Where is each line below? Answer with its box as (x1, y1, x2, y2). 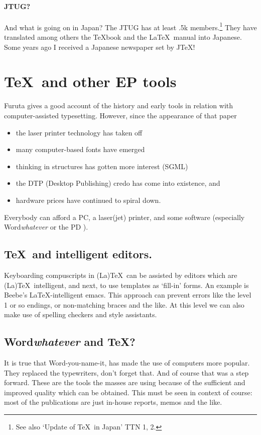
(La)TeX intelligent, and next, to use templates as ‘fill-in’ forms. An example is (4, 279, 249, 290)
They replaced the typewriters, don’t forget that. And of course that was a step (4, 367, 249, 378)
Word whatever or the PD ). (4, 222, 88, 232)
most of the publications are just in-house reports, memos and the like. (4, 397, 222, 407)
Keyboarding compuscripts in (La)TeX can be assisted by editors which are (4, 269, 237, 280)
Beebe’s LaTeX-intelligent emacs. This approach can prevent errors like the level (4, 289, 251, 300)
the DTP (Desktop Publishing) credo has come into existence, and (16, 178, 220, 188)
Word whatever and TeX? (4, 334, 136, 349)
